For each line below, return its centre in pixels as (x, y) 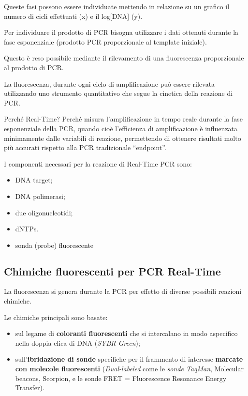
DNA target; (34, 180)
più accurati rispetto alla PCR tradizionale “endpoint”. (85, 147)
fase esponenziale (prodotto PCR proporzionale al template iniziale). (105, 41)
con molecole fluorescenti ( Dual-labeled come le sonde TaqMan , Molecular (129, 369)
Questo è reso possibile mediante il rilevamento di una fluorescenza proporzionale (124, 58)
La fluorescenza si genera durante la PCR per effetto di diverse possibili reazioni (123, 291)
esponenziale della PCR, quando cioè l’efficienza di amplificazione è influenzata (121, 128)
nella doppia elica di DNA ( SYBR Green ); (78, 343)
